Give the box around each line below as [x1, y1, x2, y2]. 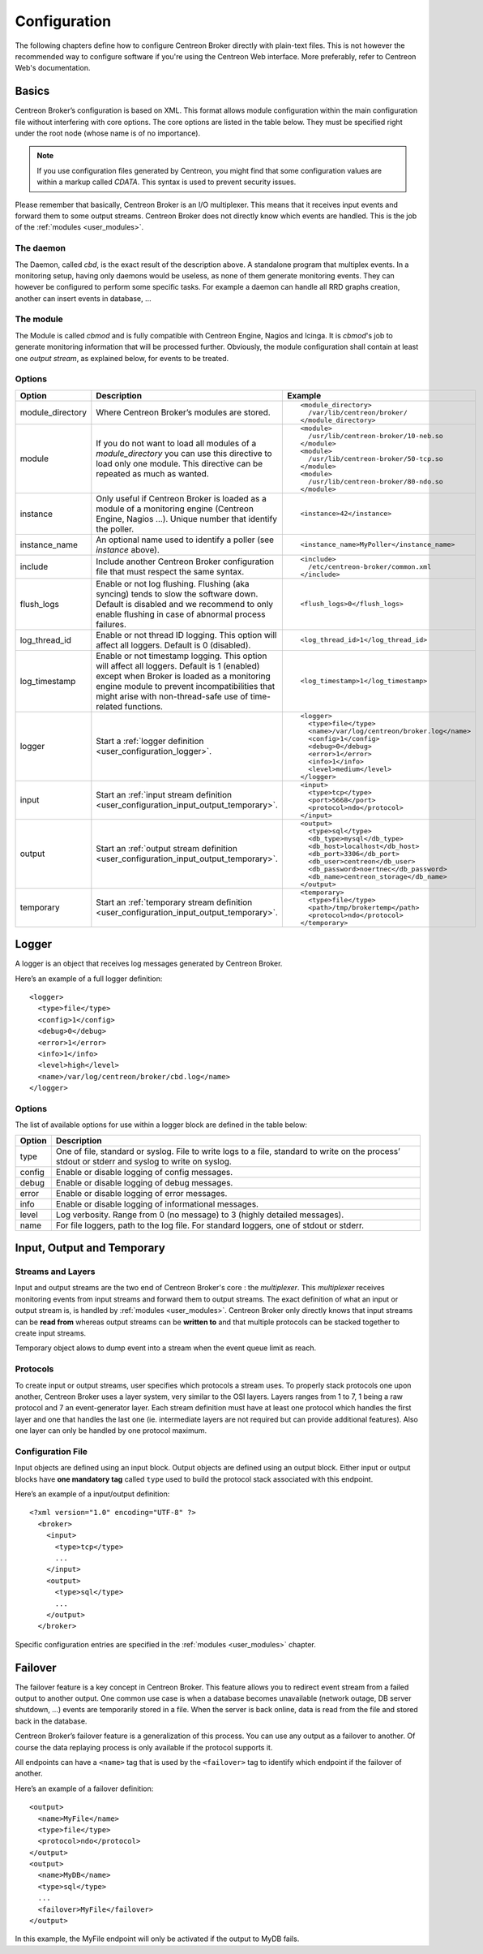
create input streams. [15, 1328, 87, 1338]
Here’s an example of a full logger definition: [15, 974, 163, 983]
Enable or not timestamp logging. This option [96, 650, 267, 661]
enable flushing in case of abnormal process [96, 609, 266, 620]
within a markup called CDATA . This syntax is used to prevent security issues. [36, 177, 297, 187]
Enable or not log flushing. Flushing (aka [96, 578, 250, 589]
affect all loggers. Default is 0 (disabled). [96, 639, 251, 651]
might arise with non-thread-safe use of [96, 691, 249, 702]
